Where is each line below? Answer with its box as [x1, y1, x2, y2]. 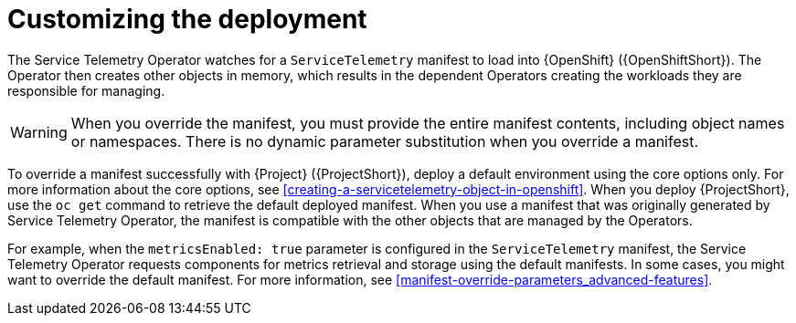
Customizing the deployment [7, 4, 367, 35]
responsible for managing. [7, 82, 165, 99]
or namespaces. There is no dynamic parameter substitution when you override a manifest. [70, 131, 699, 151]
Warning [10, 122, 68, 141]
